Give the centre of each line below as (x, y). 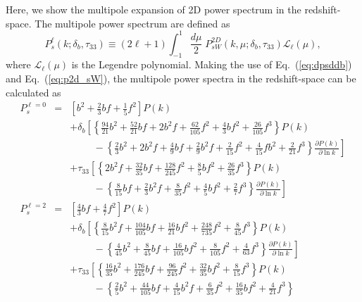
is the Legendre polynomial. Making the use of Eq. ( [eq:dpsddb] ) (212, 64)
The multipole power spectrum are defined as (132, 23)
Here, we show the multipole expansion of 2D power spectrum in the (154, 9)
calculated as (33, 92)
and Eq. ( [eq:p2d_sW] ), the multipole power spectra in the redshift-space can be (181, 78)
